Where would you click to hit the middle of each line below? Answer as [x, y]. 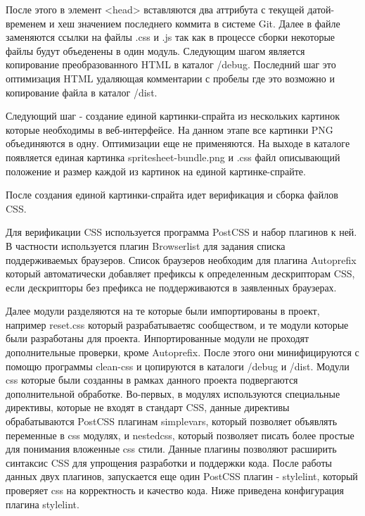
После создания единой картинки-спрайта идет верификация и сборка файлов [172, 195]
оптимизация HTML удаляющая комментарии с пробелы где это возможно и [170, 78]
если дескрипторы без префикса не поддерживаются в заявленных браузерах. [171, 287]
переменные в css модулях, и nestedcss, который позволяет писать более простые [180, 435]
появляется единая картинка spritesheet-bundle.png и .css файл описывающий [173, 157]
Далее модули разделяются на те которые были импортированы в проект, [163, 311]
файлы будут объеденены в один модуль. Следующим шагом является [155, 50]
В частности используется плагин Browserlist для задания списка [146, 245]
